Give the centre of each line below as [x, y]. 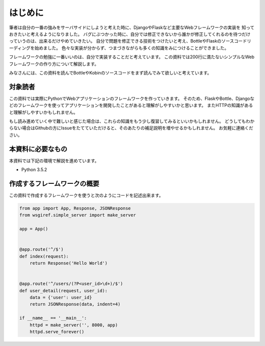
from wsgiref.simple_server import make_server [78, 215]
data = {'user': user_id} [61, 297]
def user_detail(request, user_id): [64, 291]
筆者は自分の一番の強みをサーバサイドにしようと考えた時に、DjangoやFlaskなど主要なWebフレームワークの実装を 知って [132, 27]
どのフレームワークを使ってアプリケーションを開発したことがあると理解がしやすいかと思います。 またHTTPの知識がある [131, 105]
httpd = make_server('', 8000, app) [74, 325]
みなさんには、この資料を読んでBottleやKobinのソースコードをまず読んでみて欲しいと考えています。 [110, 73]
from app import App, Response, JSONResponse [75, 208]
